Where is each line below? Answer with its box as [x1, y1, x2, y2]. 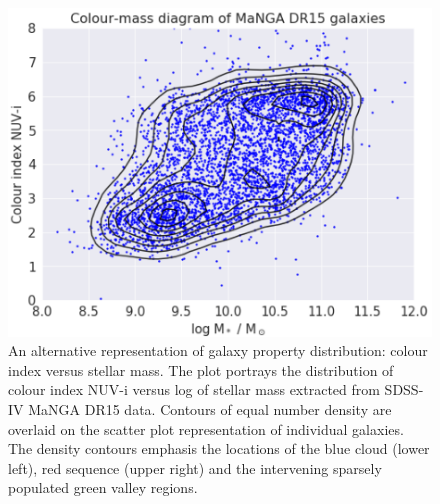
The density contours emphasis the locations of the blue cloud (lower [8, 438, 430, 459]
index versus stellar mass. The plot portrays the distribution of [8, 359, 394, 380]
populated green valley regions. [8, 477, 198, 498]
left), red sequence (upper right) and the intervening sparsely [8, 457, 382, 478]
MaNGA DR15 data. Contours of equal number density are [28, 399, 392, 420]
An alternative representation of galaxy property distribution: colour [8, 340, 428, 361]
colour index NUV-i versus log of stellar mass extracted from [8, 379, 380, 400]
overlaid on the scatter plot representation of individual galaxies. [8, 418, 404, 439]
